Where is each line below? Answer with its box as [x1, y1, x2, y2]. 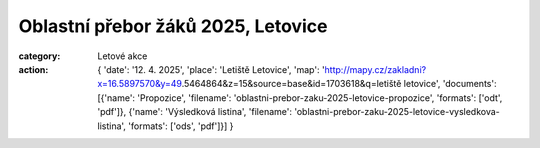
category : [18, 50, 61, 62]
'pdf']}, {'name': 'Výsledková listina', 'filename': [97, 106, 292, 118]
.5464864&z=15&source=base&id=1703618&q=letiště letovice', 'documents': [181, 78, 497, 90]
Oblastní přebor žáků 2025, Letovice [18, 15, 328, 37]
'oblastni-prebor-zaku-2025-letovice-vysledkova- [293, 106, 500, 118]
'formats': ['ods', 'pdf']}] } [128, 120, 234, 132]
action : [18, 63, 49, 75]
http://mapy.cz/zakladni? [324, 63, 427, 75]
